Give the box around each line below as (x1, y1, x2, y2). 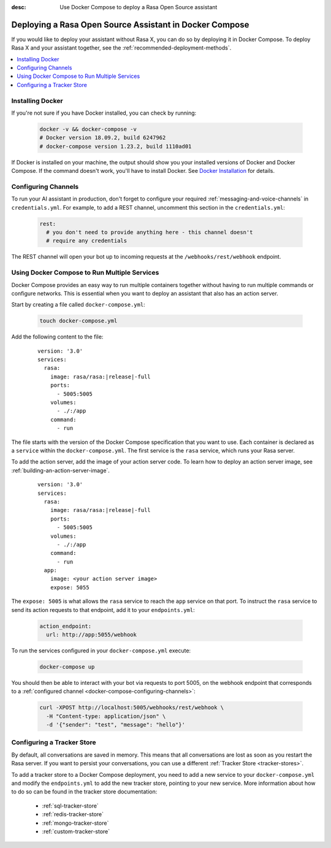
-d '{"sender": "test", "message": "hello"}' (46, 721, 185, 728)
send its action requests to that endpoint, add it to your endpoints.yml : (11, 606, 196, 613)
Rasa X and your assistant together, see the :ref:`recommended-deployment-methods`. (11, 44, 232, 52)
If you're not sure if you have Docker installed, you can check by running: (11, 109, 197, 117)
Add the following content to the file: (11, 333, 104, 340)
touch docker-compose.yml (39, 318, 118, 324)
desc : (11, 4, 26, 10)
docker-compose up (39, 663, 95, 670)
